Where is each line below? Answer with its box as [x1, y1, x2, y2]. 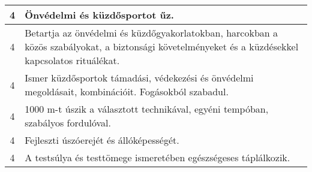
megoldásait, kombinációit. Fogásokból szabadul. [25, 85, 229, 98]
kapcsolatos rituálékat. [25, 53, 120, 67]
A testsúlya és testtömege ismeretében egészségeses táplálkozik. [25, 150, 290, 164]
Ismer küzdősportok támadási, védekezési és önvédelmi [25, 71, 254, 85]
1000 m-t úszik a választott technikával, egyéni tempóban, [25, 102, 269, 116]
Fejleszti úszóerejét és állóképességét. [25, 133, 179, 147]
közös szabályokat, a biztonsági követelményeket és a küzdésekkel [25, 40, 299, 53]
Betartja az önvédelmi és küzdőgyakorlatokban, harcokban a [25, 26, 278, 40]
